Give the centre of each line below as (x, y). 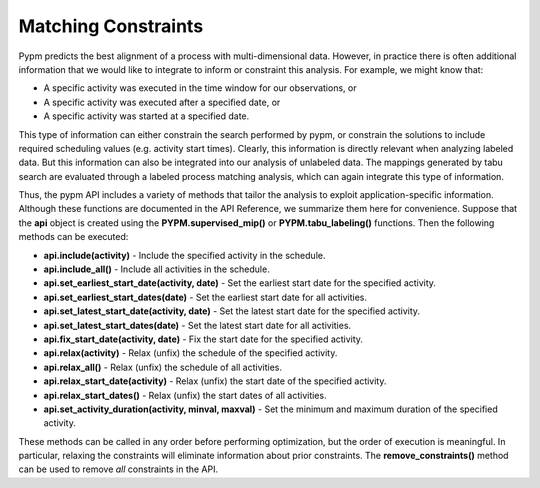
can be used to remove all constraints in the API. (118, 469)
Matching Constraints (111, 26)
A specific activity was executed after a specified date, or (162, 102)
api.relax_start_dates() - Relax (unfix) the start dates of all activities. (185, 395)
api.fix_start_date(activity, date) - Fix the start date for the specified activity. (203, 339)
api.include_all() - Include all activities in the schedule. (156, 269)
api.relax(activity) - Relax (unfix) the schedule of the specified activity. (190, 353)
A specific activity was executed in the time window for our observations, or (200, 88)
